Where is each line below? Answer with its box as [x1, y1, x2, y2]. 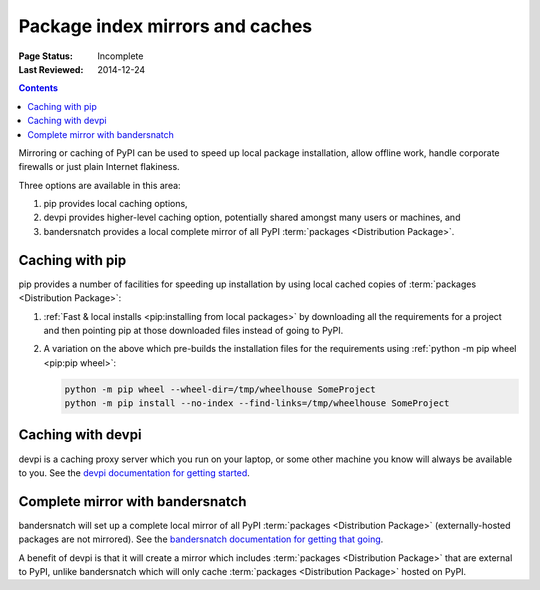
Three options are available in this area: [18, 179, 181, 191]
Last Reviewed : [18, 63, 84, 75]
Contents [18, 82, 59, 94]
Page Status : [18, 50, 74, 62]
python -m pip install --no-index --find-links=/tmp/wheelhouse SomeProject [64, 398, 450, 409]
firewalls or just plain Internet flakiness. [18, 161, 180, 173]
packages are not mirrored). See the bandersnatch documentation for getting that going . [18, 533, 384, 545]
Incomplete [97, 50, 144, 62]
